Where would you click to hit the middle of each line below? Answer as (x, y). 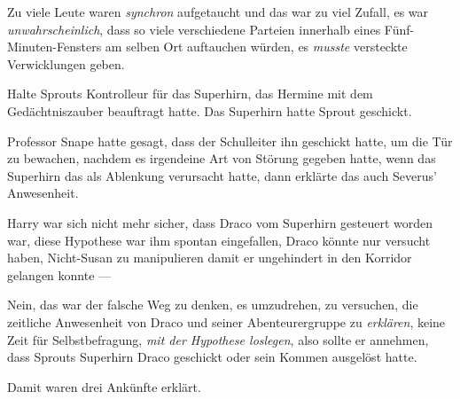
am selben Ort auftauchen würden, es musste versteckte (256, 47)
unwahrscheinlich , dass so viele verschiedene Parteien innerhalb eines (194, 29)
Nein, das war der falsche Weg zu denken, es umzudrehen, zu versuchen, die (213, 305)
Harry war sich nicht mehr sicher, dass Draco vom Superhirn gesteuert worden (220, 222)
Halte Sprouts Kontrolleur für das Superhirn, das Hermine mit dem (190, 94)
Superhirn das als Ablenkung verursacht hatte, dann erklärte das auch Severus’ (222, 175)
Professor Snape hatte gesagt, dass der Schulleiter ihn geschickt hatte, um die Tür (230, 141)
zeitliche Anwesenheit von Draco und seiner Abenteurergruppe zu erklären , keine (226, 321)
